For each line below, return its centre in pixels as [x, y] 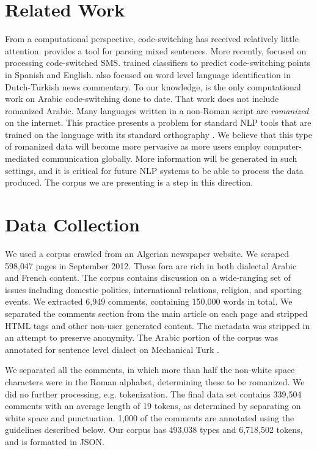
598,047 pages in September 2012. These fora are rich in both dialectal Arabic [151, 265]
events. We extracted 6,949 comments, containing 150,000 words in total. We [149, 301]
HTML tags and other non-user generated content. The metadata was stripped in [158, 325]
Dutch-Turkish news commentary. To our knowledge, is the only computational [153, 86]
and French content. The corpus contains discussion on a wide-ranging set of [148, 278]
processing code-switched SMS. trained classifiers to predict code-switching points [158, 63]
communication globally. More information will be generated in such [169, 158]
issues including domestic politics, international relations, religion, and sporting [153, 289]
